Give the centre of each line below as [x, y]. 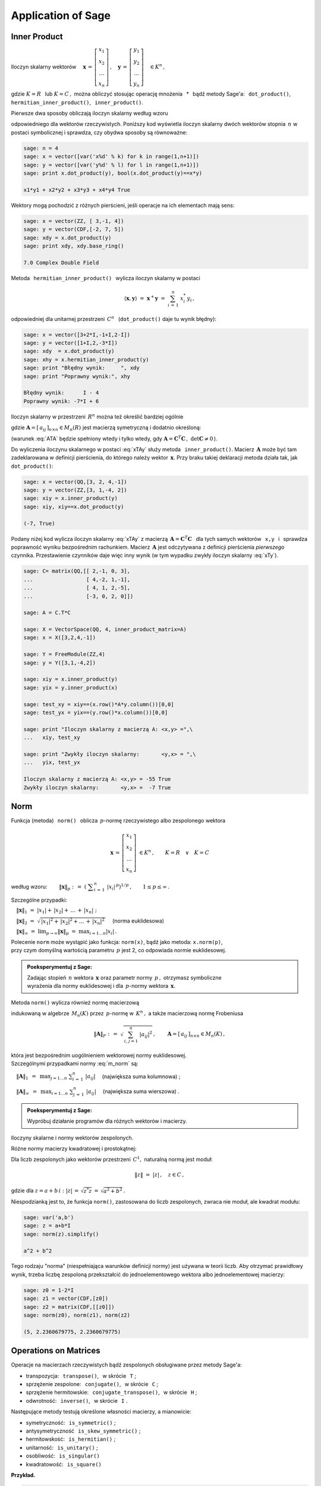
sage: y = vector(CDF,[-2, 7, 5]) [74, 229]
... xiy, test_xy [52, 738]
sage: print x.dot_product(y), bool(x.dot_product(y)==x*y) [113, 173]
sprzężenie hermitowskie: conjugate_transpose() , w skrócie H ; [111, 1392]
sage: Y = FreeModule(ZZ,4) [64, 654]
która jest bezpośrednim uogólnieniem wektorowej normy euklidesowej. [99, 1055]
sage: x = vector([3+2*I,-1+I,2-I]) [77, 335]
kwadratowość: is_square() [64, 1464]
